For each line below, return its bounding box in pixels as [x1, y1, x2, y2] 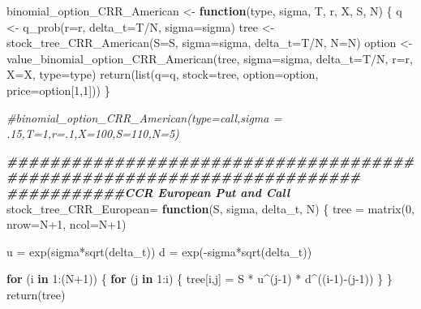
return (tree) [6, 285, 66, 303]
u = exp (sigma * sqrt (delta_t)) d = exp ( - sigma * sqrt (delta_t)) [6, 242, 312, 260]
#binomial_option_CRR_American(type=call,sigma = [6, 109, 282, 126]
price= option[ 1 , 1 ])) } [6, 81, 110, 98]
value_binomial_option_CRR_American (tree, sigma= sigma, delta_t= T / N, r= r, [6, 49, 413, 67]
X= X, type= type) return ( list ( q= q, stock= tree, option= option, [6, 66, 319, 83]
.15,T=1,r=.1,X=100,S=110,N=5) [6, 125, 179, 142]
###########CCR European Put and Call [6, 183, 290, 200]
